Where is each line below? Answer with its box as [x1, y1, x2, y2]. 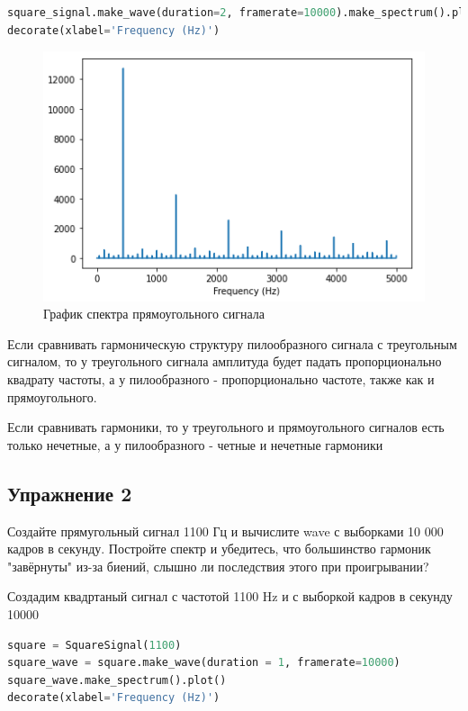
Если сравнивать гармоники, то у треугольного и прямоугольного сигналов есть [7, 418, 445, 436]
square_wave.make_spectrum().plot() [7, 673, 227, 687]
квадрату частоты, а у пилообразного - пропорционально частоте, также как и [7, 369, 435, 388]
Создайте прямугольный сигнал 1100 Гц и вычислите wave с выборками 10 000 [7, 521, 444, 540]
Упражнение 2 [7, 479, 132, 507]
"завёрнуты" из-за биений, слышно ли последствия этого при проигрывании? [7, 556, 429, 575]
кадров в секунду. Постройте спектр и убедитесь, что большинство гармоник [7, 539, 431, 558]
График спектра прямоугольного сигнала [43, 304, 265, 323]
